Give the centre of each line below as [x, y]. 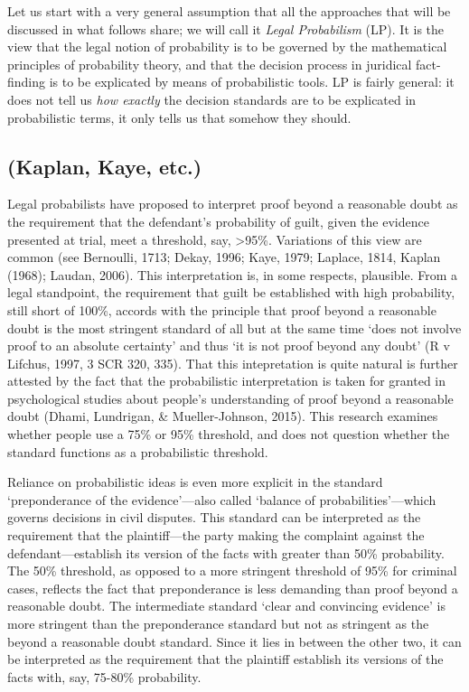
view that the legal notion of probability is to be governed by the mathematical [227, 47]
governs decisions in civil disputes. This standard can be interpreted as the [214, 517]
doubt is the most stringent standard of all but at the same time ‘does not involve [234, 327]
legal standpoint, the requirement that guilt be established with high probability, [231, 292]
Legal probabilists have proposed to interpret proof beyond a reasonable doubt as [233, 204]
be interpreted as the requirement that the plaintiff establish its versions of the [225, 659]
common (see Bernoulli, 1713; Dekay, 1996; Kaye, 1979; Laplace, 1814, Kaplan [224, 257]
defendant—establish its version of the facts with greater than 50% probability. [226, 552]
